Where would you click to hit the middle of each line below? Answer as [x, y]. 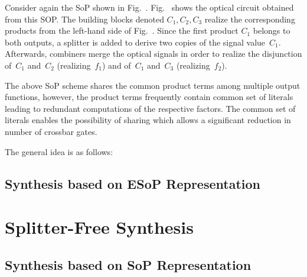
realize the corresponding [250, 19]
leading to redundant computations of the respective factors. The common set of [150, 108]
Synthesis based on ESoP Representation [133, 183]
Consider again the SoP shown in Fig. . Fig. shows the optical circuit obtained [149, 7]
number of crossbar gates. [51, 131]
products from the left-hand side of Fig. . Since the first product [122, 30]
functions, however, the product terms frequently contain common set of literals [149, 97]
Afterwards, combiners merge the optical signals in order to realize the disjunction [153, 54]
